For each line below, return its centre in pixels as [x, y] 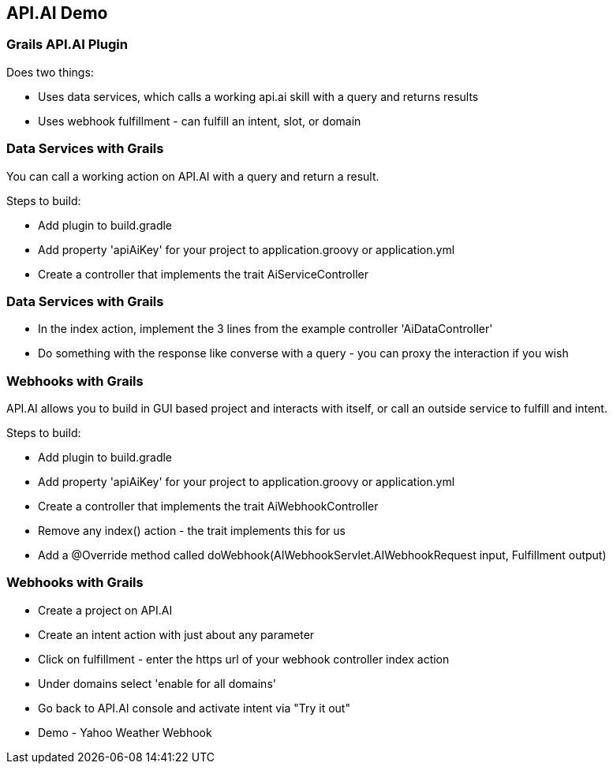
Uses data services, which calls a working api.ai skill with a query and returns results [258, 96]
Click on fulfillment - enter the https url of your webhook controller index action [244, 659]
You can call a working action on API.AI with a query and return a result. [193, 176]
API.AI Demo [57, 13]
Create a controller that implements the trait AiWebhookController [208, 506]
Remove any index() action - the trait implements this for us [192, 531]
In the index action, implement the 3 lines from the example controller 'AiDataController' [265, 329]
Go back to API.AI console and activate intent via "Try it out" [194, 708]
